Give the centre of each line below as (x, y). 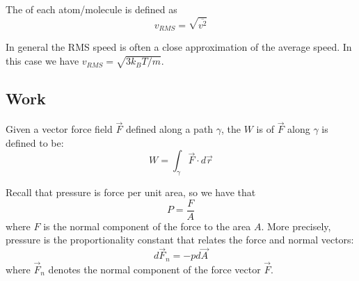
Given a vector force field (59, 129)
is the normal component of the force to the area (147, 226)
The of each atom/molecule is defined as (91, 9)
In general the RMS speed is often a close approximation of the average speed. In (179, 47)
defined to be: (35, 142)
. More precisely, (296, 226)
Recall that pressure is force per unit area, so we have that (131, 192)
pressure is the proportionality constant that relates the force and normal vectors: (180, 240)
